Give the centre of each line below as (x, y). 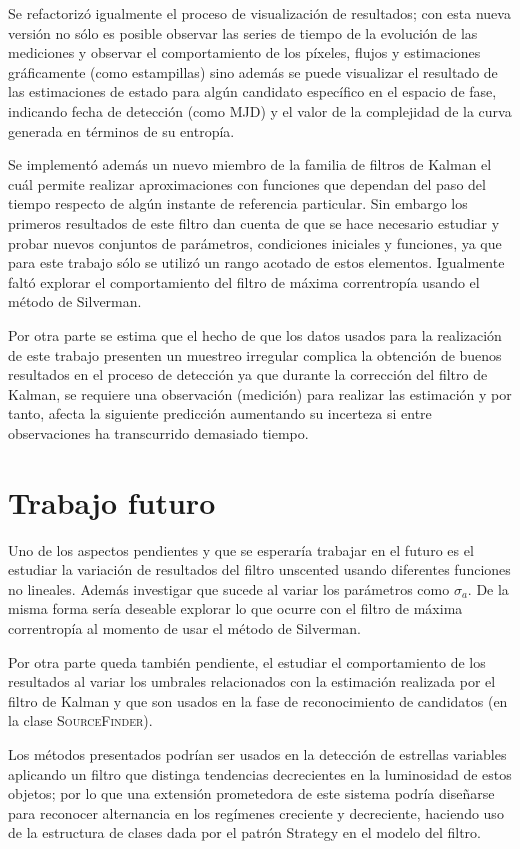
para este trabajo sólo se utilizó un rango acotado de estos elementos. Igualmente (256, 262)
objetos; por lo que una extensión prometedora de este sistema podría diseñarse (251, 793)
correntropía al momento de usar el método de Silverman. (184, 627)
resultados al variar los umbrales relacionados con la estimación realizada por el (252, 681)
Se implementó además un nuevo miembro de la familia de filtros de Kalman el (250, 164)
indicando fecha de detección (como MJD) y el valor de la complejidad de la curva (260, 110)
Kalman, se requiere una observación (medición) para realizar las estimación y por (260, 393)
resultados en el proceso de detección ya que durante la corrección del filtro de (248, 374)
